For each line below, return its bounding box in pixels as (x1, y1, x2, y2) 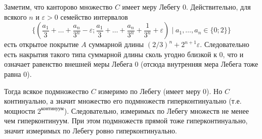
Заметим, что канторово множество (4, 2, 113, 12)
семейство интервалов (60, 11, 128, 22)
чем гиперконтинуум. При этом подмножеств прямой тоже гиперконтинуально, (4, 115, 248, 126)
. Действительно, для (186, 2, 251, 12)
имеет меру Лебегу (122, 2, 181, 12)
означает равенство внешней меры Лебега (4, 59, 133, 69)
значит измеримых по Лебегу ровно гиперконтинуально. (4, 125, 177, 135)
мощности (4, 105, 35, 116)
